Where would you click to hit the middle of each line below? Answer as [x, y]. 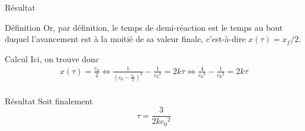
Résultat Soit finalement [49, 100]
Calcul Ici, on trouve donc [52, 58]
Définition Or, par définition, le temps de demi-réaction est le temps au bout [144, 27]
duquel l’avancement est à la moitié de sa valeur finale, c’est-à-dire [125, 39]
